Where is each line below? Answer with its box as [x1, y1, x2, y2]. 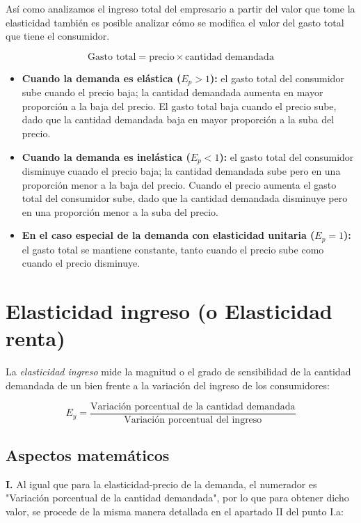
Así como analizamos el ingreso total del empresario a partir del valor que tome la [6, 1, 355, 15]
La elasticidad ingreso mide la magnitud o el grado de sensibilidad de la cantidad [6, 364, 351, 379]
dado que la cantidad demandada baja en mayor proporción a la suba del [22, 112, 335, 127]
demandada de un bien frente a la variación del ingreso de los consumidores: [6, 377, 330, 392]
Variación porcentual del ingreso [124, 414, 262, 425]
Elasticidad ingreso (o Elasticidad [6, 297, 332, 325]
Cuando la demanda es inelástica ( [22, 149, 191, 164]
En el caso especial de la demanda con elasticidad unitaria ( [22, 228, 315, 242]
